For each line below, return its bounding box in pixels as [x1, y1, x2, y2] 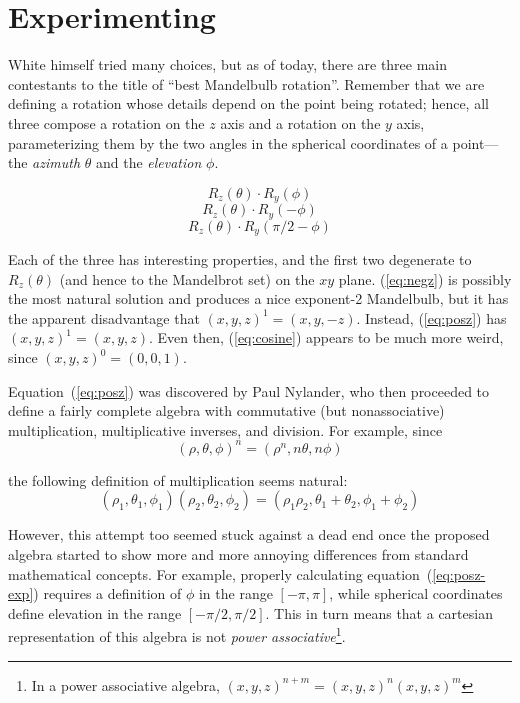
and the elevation [95, 152, 202, 173]
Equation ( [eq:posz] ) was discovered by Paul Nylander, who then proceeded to [8, 380, 490, 401]
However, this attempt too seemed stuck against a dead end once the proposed [8, 524, 490, 545]
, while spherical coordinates [329, 583, 503, 604]
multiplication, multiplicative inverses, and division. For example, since [8, 419, 443, 440]
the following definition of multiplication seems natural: [8, 469, 348, 490]
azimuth [32, 152, 81, 173]
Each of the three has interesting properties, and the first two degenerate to [8, 249, 472, 270]
